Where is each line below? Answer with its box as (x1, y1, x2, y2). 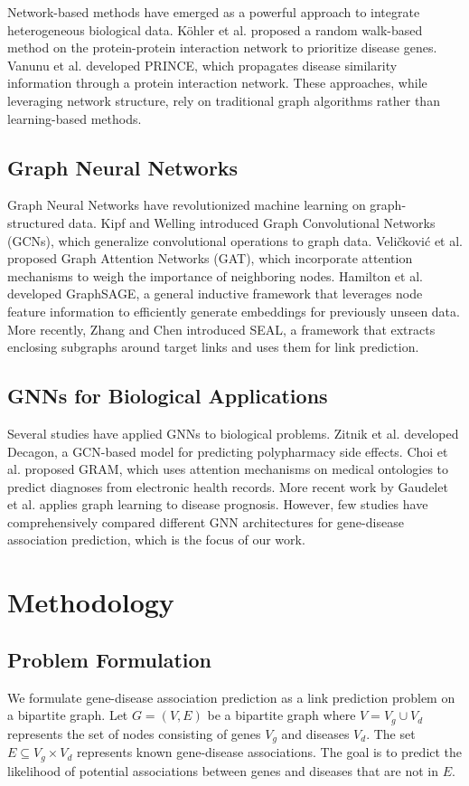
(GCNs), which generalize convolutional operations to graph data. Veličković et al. (7, 231, 463, 250)
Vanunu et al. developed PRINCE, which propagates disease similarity (7, 55, 398, 74)
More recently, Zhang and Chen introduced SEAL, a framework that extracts (7, 319, 436, 338)
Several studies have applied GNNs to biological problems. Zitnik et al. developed (7, 423, 459, 442)
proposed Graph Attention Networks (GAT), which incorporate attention (7, 249, 413, 268)
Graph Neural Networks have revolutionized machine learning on (7, 195, 366, 214)
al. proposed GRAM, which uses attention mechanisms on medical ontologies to (7, 459, 449, 478)
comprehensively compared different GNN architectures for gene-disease (7, 512, 404, 531)
